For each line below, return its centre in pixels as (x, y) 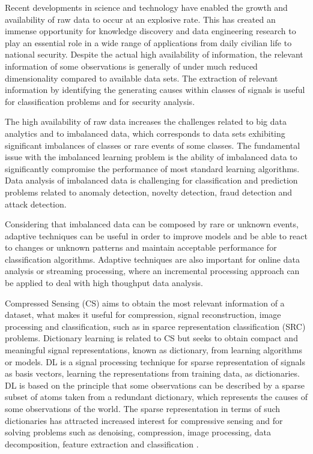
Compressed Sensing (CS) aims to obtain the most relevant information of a (145, 303)
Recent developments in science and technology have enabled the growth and (146, 7)
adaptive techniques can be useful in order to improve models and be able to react (156, 235)
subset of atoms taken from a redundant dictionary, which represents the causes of (156, 397)
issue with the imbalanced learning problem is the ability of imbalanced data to (151, 157)
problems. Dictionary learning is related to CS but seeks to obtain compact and (151, 338)
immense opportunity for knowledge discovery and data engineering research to (150, 31)
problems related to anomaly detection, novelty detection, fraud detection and (149, 192)
